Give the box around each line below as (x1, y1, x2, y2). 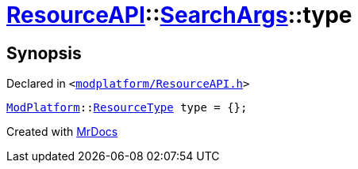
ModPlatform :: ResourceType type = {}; (6, 101, 248, 115)
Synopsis (6, 43, 82, 63)
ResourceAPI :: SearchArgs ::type (6, 2, 352, 28)
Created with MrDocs (6, 125, 118, 139)
